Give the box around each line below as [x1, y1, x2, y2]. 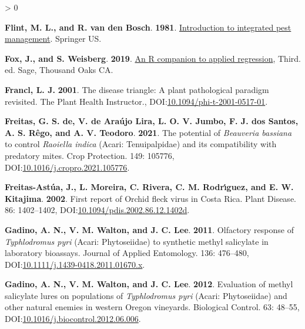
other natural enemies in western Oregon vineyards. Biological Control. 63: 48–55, [5, 301, 300, 313]
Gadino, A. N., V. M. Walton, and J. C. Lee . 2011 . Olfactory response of [5, 223, 294, 235]
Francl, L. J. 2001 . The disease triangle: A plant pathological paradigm [5, 83, 269, 95]
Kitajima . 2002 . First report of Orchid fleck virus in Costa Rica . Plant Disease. [5, 192, 296, 204]
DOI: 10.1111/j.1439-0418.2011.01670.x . [5, 258, 145, 270]
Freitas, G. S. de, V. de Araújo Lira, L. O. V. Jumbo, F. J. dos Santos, [5, 115, 299, 127]
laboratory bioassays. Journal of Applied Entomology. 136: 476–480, [5, 247, 249, 259]
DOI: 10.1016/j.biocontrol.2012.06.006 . [5, 313, 141, 325]
